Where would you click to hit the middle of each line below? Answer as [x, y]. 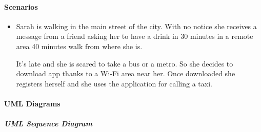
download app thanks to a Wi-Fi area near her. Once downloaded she [126, 73]
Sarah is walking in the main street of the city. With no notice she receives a [136, 26]
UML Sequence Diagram [48, 124]
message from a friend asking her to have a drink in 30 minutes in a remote [135, 36]
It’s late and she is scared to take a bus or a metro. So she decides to [125, 63]
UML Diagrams [32, 103]
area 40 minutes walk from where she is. [79, 46]
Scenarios [21, 6]
